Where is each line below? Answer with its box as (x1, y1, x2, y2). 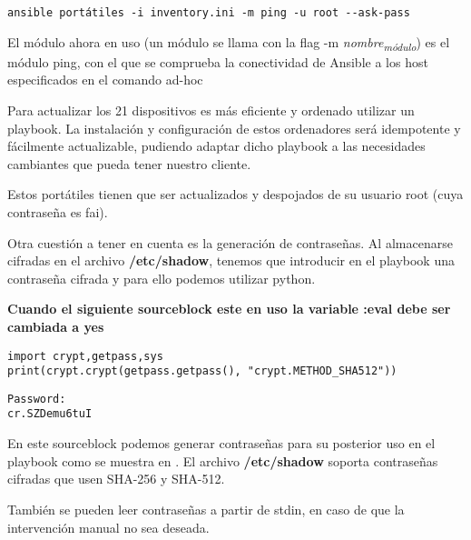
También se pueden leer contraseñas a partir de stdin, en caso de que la (7, 499, 405, 518)
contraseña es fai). (7, 202, 108, 221)
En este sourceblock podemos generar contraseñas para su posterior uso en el (7, 434, 436, 453)
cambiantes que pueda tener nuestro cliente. (7, 154, 251, 173)
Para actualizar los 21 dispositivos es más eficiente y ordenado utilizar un (7, 100, 415, 119)
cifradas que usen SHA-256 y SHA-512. (7, 469, 225, 488)
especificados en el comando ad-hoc (7, 70, 203, 89)
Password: (7, 392, 66, 405)
